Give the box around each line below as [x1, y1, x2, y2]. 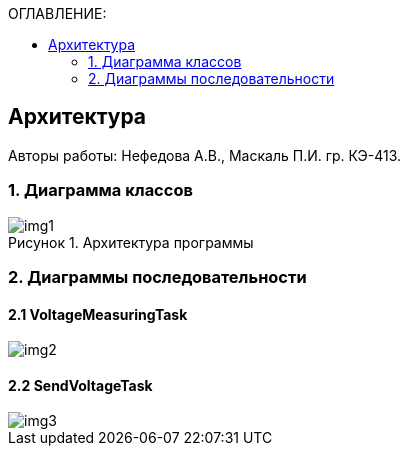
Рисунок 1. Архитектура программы [8, 233, 254, 251]
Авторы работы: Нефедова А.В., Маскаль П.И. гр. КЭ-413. [8, 146, 401, 164]
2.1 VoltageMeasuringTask [8, 305, 188, 323]
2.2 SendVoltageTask [8, 376, 153, 394]
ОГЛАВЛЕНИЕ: [8, 5, 107, 22]
